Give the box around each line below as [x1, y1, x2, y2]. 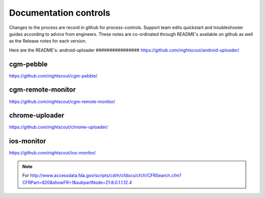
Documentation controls [9, 7, 110, 18]
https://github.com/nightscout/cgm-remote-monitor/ [9, 99, 115, 104]
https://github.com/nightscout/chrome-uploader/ [9, 124, 108, 130]
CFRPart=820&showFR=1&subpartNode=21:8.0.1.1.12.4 [22, 179, 132, 185]
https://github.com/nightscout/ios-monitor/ [9, 150, 96, 156]
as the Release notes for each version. [9, 38, 87, 44]
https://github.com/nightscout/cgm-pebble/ [9, 73, 98, 78]
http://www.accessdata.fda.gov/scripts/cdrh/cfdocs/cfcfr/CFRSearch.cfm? [30, 173, 182, 178]
